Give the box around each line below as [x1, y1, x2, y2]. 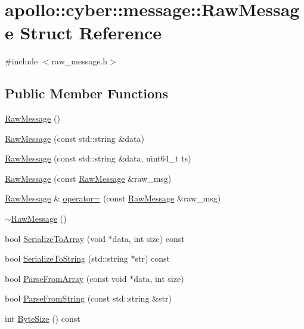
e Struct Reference [5, 20, 162, 45]
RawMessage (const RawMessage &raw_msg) [5, 172, 172, 184]
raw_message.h [51, 55, 108, 67]
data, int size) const [112, 232, 185, 244]
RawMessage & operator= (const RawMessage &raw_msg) [5, 192, 221, 204]
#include [5, 55, 38, 67]
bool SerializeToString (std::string [5, 252, 128, 265]
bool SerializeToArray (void [5, 232, 106, 244]
